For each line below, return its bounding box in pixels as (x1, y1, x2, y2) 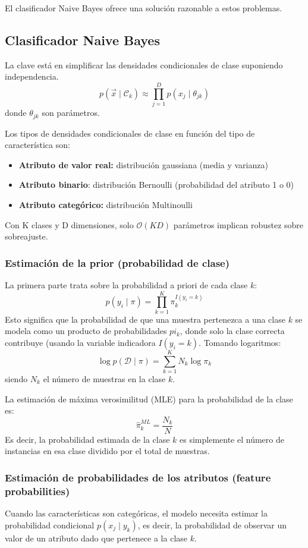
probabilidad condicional (5, 518, 95, 531)
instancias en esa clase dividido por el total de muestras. (5, 445, 210, 457)
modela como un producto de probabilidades (5, 325, 167, 337)
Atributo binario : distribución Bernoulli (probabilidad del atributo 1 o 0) (18, 178, 294, 191)
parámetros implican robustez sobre (173, 218, 304, 231)
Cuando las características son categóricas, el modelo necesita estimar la (5, 507, 268, 519)
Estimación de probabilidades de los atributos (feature (5, 470, 271, 484)
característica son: (5, 138, 70, 151)
